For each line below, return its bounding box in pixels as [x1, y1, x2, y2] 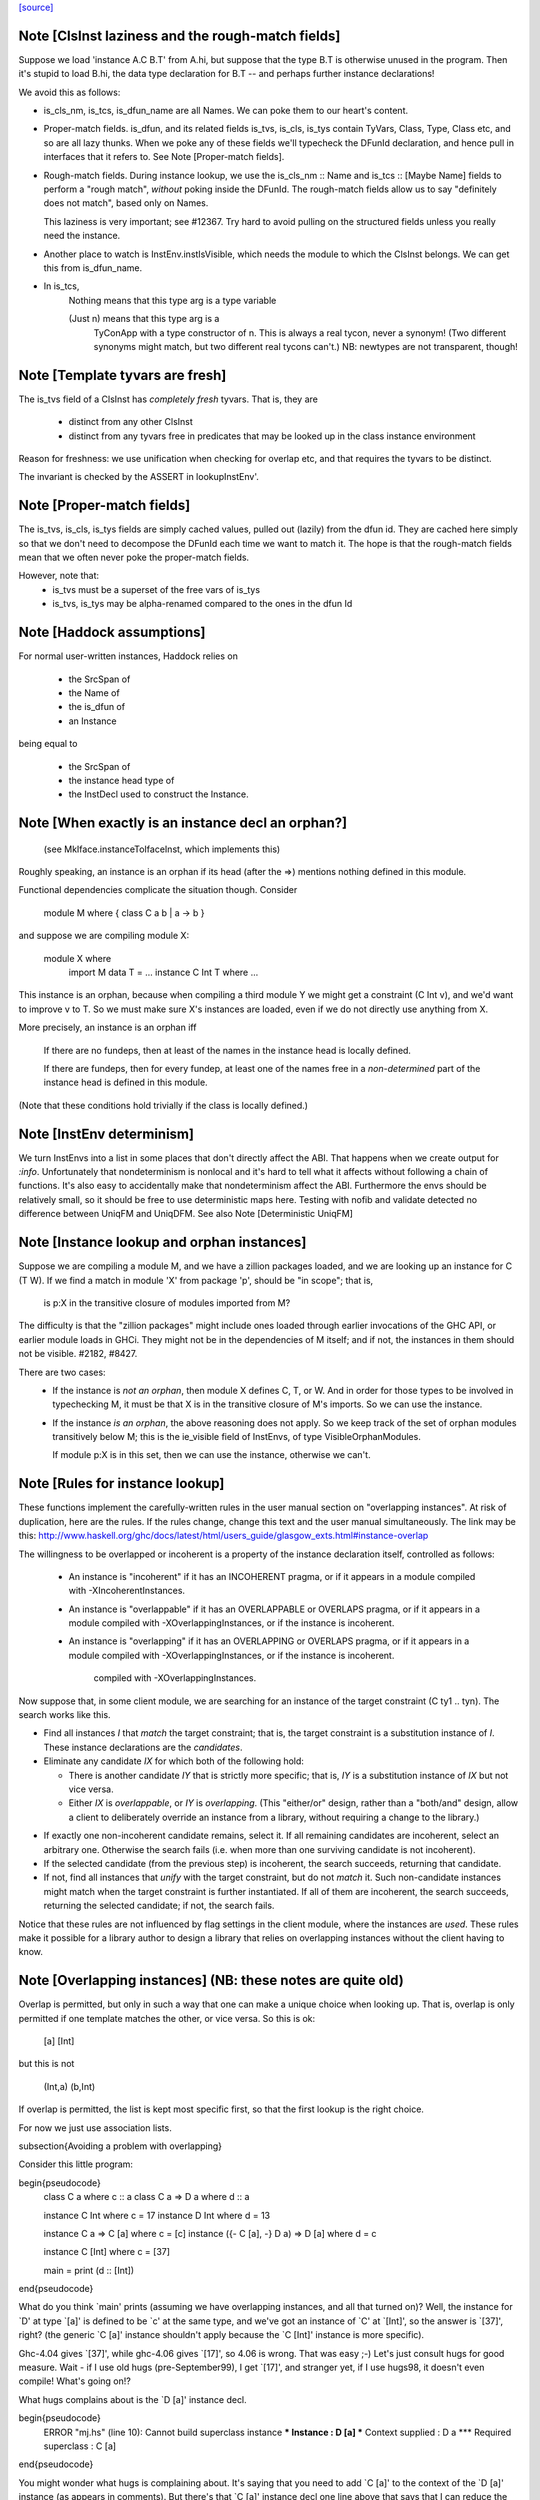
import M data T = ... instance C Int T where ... [68, 966, 259, 979]
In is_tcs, [43, 280, 80, 292]
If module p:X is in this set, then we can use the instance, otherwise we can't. [52, 1449, 371, 1461]
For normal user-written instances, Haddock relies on [18, 650, 239, 662]
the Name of [68, 686, 120, 699]
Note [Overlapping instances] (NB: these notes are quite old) [18, 1972, 404, 1989]
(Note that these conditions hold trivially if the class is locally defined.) [18, 1099, 309, 1111]
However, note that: [18, 570, 100, 582]
